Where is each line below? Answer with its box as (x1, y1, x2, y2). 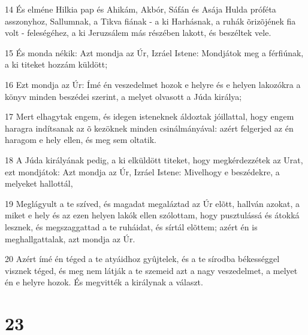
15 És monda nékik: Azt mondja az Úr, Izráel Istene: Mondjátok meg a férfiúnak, (5, 46, 304, 59)
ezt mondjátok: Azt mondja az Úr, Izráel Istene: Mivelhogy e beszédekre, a (5, 165, 280, 178)
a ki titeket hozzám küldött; (5, 58, 108, 71)
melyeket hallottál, (5, 177, 73, 190)
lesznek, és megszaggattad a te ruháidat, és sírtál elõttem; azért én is (5, 220, 258, 233)
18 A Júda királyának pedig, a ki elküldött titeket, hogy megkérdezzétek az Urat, (5, 153, 303, 166)
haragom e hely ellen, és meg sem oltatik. (5, 133, 156, 146)
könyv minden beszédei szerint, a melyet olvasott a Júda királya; (5, 90, 242, 102)
